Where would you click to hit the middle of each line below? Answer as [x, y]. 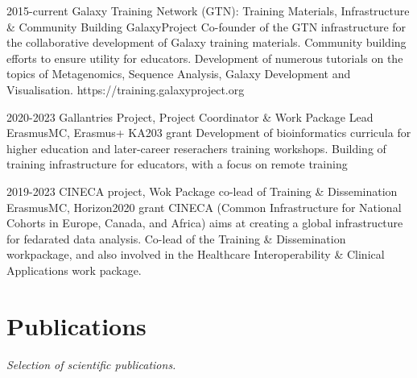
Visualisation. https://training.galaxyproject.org [126, 89]
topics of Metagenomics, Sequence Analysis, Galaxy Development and [179, 74]
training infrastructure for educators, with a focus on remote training [177, 164]
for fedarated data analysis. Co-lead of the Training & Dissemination [176, 238]
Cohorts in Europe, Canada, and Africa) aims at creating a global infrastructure [205, 223]
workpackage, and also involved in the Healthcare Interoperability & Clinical [196, 254]
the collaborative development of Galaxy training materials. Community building [206, 42]
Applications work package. [74, 270]
